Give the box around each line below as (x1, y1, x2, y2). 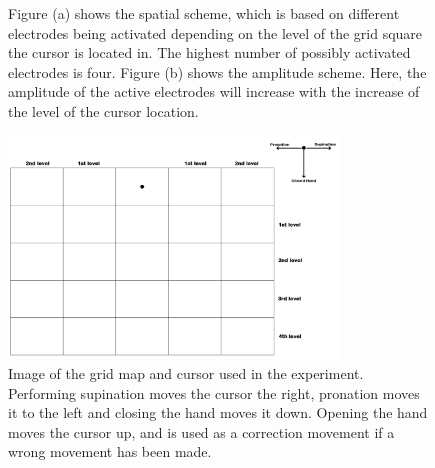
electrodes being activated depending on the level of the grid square (8, 22, 423, 43)
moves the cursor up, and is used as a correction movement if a (8, 421, 395, 442)
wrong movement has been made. (8, 441, 212, 462)
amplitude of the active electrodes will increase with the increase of (8, 81, 420, 102)
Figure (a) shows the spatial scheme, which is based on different (8, 3, 400, 23)
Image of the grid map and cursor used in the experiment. (8, 362, 364, 383)
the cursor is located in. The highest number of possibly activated (8, 42, 411, 63)
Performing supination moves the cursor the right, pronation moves (8, 382, 420, 403)
